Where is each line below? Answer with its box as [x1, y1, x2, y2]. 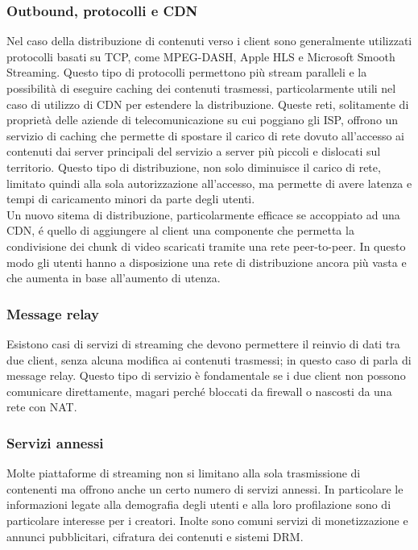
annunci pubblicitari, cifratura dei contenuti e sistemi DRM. [6, 527, 304, 544]
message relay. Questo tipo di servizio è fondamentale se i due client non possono [6, 367, 406, 384]
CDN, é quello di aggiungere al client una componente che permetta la [6, 222, 354, 239]
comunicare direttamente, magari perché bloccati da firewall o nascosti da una [6, 382, 392, 399]
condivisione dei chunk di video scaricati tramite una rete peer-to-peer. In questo [6, 237, 406, 254]
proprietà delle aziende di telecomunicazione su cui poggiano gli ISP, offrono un [6, 111, 399, 128]
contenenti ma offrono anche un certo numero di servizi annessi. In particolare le [6, 480, 404, 497]
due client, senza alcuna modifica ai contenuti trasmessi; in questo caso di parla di [6, 351, 412, 368]
